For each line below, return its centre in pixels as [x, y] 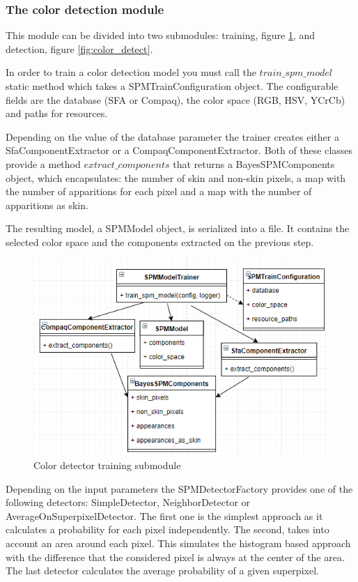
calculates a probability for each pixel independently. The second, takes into [168, 529]
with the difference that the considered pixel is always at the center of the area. [175, 557]
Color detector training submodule [107, 465]
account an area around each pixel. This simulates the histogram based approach [178, 543]
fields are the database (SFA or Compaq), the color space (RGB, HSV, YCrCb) [176, 99]
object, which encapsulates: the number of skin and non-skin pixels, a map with [176, 177]
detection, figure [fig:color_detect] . [79, 48]
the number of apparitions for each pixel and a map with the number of [159, 191]
